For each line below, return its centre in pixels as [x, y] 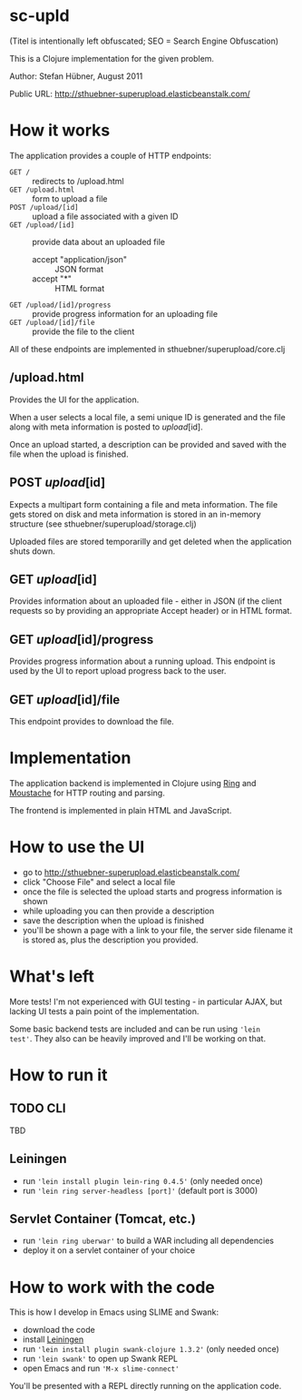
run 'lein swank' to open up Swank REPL [100, 1359]
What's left [52, 976]
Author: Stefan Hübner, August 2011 [76, 76]
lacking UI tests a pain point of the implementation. [104, 1011]
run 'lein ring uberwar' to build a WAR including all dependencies [148, 1241]
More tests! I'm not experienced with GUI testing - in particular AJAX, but [146, 1001]
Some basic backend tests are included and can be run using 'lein [135, 1029]
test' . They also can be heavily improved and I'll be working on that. [137, 1038]
